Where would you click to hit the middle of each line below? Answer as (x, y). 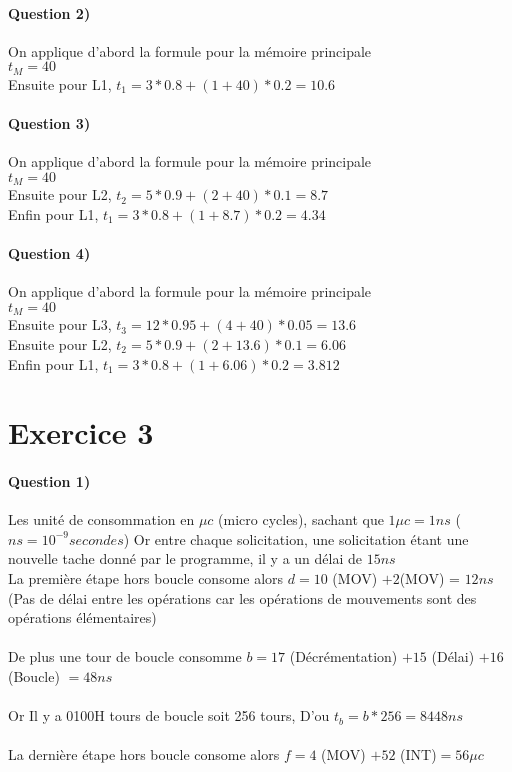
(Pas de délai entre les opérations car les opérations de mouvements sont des (242, 597)
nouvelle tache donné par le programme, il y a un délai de (185, 558)
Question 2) (49, 12)
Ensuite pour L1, (60, 83)
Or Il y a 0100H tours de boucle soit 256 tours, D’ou (169, 715)
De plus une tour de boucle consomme (125, 656)
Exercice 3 (81, 432)
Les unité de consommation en (101, 519)
